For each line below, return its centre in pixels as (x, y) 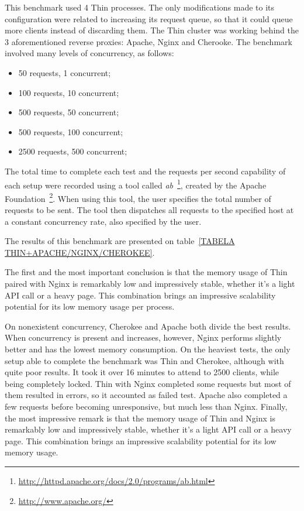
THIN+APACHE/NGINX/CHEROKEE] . (80, 252)
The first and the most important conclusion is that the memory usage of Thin (146, 272)
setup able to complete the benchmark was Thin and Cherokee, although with (144, 360)
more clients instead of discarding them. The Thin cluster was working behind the (152, 30)
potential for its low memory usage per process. (90, 306)
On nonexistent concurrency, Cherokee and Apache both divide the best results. (148, 326)
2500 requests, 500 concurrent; (73, 151)
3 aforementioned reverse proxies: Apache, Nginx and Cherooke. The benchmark (148, 41)
